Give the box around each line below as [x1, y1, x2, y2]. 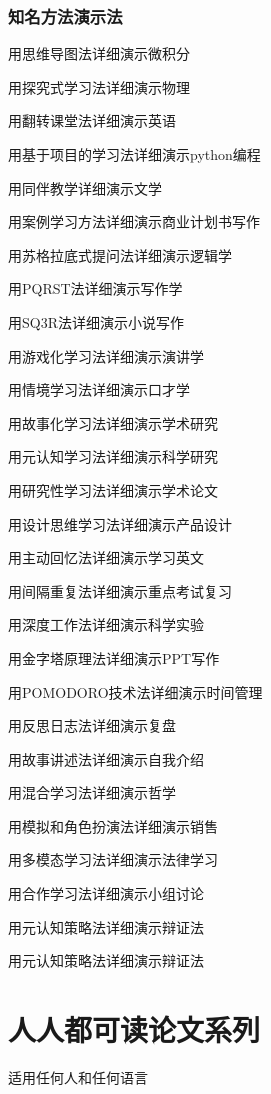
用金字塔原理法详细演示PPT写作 [8, 647, 220, 668]
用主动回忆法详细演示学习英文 [8, 547, 204, 568]
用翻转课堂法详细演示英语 [8, 110, 176, 131]
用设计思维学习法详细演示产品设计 [8, 513, 232, 534]
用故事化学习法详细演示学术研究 [8, 412, 218, 433]
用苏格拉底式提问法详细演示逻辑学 [8, 244, 232, 265]
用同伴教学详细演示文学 [8, 177, 162, 198]
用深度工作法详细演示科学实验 [8, 614, 204, 635]
